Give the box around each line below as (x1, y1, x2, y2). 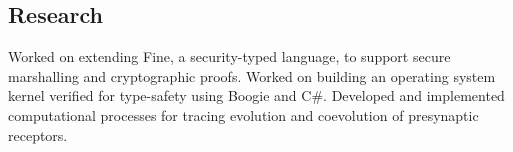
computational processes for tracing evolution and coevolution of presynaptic (8, 104, 479, 125)
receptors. (8, 124, 68, 145)
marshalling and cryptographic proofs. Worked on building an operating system (8, 65, 496, 86)
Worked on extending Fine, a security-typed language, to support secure (8, 46, 451, 67)
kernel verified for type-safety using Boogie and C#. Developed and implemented (8, 85, 505, 106)
